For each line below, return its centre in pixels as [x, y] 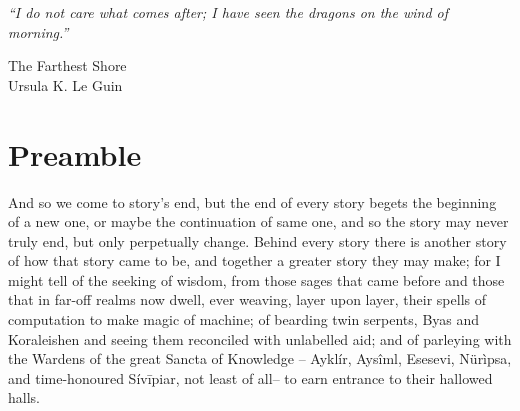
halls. [24, 397]
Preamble [75, 153]
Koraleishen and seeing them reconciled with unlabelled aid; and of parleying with [260, 338]
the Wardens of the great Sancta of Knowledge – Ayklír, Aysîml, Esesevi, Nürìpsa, [260, 358]
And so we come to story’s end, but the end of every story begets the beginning [252, 201]
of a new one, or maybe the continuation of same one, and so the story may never [258, 221]
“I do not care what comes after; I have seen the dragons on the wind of [228, 12]
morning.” [38, 31]
